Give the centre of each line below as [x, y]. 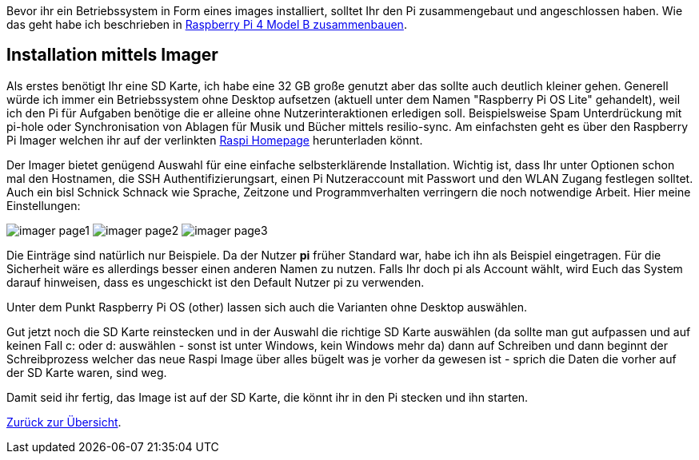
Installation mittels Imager [112, 55]
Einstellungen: [44, 205]
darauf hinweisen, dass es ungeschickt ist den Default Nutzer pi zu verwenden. [216, 282]
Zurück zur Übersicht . [64, 422]
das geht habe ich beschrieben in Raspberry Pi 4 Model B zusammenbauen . [207, 24]
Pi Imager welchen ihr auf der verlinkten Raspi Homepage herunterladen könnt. [215, 140]
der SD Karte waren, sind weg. [87, 372]
